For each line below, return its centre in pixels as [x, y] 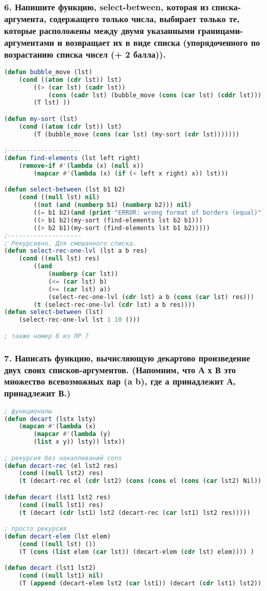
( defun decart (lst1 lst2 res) [58, 497]
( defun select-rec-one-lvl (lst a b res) [76, 251]
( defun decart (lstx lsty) [50, 419]
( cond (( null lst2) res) [61, 473]
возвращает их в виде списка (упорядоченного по [163, 42]
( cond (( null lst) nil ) [59, 197]
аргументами [29, 42]
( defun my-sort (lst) [41, 119]
